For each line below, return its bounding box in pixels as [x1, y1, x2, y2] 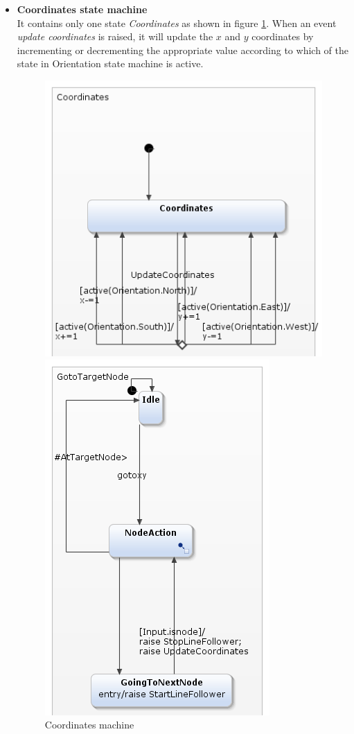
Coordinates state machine [17, 2, 148, 16]
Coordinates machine [44, 717, 134, 732]
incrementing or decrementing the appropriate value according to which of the [17, 42, 348, 57]
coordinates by [251, 29, 314, 44]
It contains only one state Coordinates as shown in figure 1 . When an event [17, 15, 337, 30]
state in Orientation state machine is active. [17, 56, 204, 71]
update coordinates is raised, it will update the [17, 29, 213, 44]
